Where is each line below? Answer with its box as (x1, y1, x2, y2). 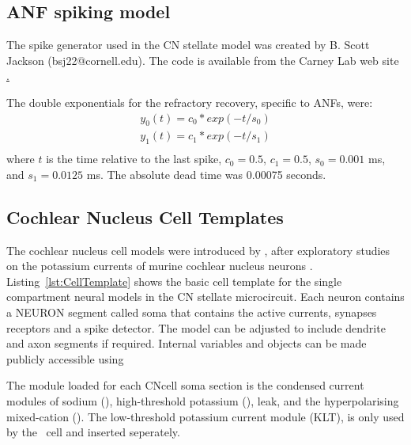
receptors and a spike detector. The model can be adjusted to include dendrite (6, 319, 386, 336)
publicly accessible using (6, 350, 124, 367)
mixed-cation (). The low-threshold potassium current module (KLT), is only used (6, 408, 405, 424)
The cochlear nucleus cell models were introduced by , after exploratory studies (6, 242, 390, 258)
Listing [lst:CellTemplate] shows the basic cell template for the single (6, 272, 342, 289)
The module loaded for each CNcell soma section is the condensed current (6, 377, 364, 394)
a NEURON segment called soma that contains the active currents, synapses (6, 304, 377, 321)
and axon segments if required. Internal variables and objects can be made (6, 335, 367, 352)
